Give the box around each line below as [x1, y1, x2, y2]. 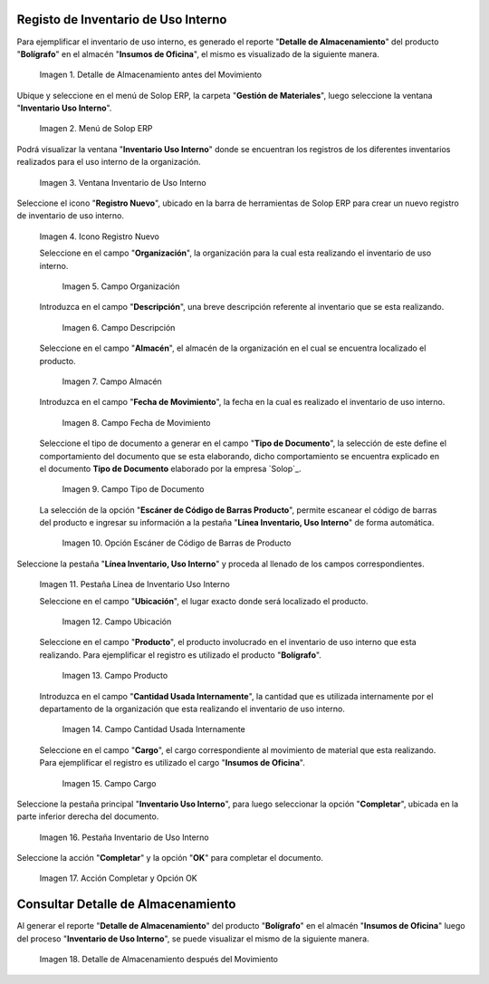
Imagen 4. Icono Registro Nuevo [39, 231, 160, 242]
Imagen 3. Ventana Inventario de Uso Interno [39, 177, 207, 188]
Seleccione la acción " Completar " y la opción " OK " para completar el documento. [16, 853, 323, 863]
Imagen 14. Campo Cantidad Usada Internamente [62, 724, 246, 735]
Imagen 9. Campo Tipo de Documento [62, 484, 205, 495]
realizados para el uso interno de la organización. [16, 157, 201, 168]
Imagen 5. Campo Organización [62, 281, 180, 292]
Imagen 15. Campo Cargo [62, 777, 157, 788]
